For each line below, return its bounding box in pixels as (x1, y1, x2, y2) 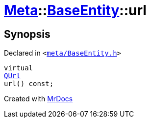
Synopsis (4, 28, 50, 40)
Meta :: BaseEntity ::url (4, 2, 147, 19)
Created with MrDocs (4, 94, 73, 103)
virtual (4, 64, 33, 72)
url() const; (4, 80, 54, 88)
